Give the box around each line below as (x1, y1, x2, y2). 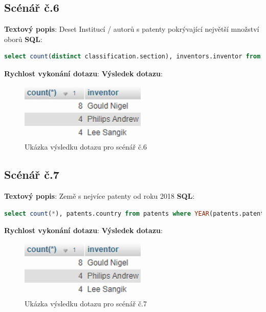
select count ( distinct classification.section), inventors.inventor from (4, 53, 261, 60)
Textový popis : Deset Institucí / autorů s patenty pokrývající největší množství (4, 24, 259, 34)
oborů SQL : (4, 33, 42, 44)
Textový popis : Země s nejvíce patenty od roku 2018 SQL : (4, 190, 195, 201)
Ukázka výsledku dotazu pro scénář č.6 (25, 141, 147, 152)
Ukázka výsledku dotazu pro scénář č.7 (25, 298, 147, 309)
